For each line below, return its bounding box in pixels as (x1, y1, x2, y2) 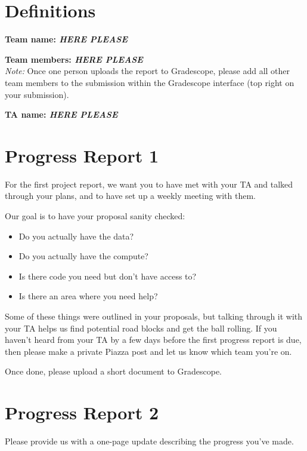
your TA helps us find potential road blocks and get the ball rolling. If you (5, 321, 277, 334)
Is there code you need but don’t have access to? (18, 269, 197, 282)
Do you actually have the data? (18, 229, 134, 242)
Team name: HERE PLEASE (5, 33, 128, 45)
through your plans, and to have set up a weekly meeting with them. (5, 189, 256, 202)
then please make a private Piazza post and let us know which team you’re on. (5, 345, 292, 357)
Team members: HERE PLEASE (5, 53, 143, 65)
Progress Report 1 (5, 143, 159, 167)
